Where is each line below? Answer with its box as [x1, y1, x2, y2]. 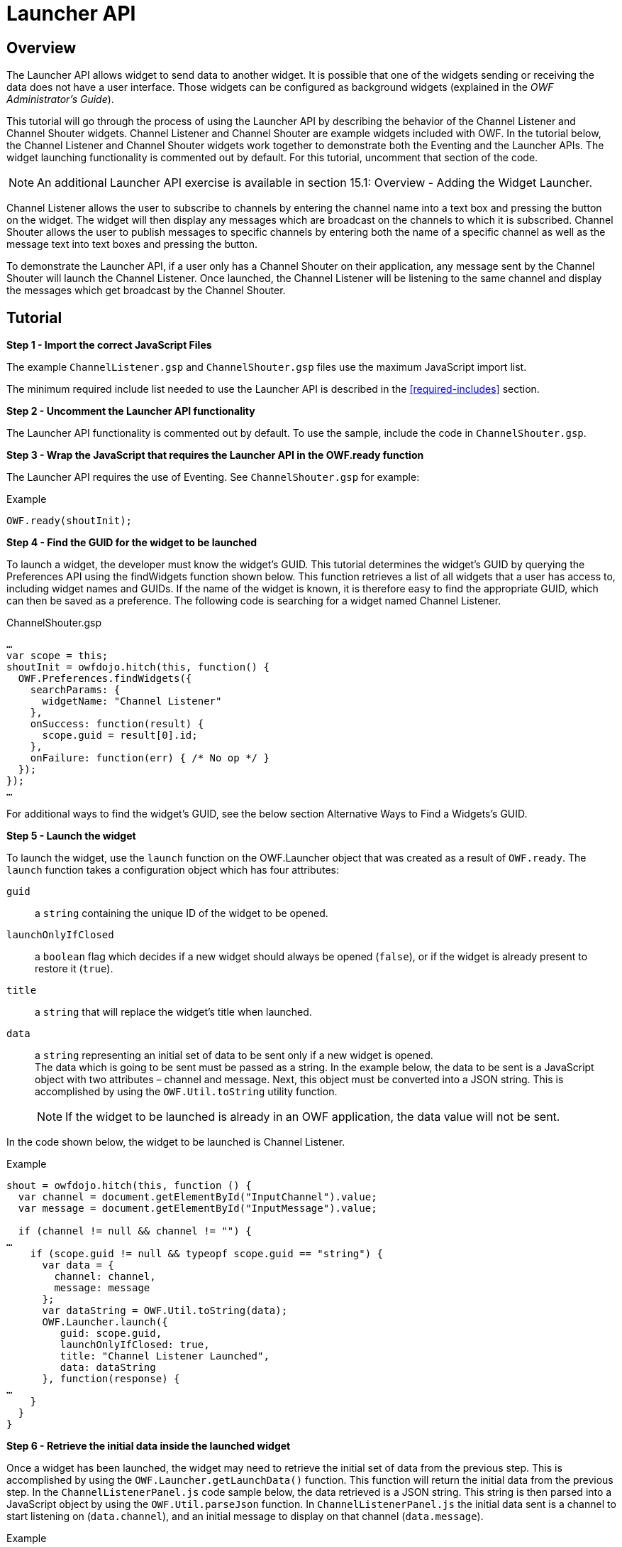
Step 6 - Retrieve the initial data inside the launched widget [6, 1440, 291, 1453]
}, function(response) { [42, 1373, 180, 1385]
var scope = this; [6, 650, 109, 662]
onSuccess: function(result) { [30, 718, 204, 730]
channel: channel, [54, 1271, 156, 1283]
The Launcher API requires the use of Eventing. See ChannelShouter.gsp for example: [6, 471, 420, 484]
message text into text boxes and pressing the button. [6, 238, 258, 251]
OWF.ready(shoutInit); [6, 515, 133, 527]
